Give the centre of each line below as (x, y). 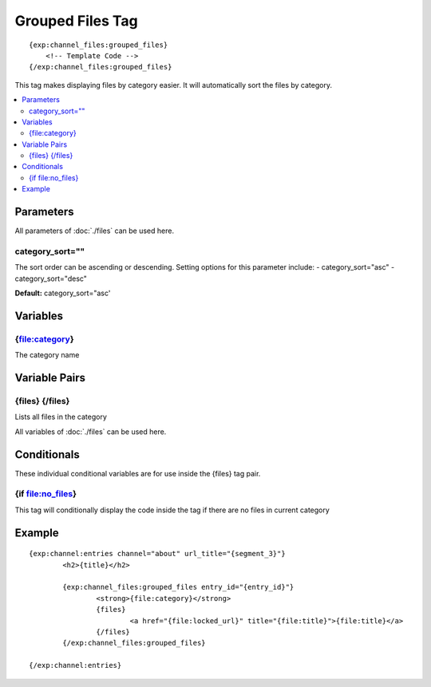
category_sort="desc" (51, 278)
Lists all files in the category (61, 417)
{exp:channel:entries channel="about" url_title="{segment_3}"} (158, 554)
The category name (47, 355)
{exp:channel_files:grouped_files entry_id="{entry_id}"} (178, 587)
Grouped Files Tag (77, 21)
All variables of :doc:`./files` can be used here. (91, 432)
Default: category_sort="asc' (63, 293)
